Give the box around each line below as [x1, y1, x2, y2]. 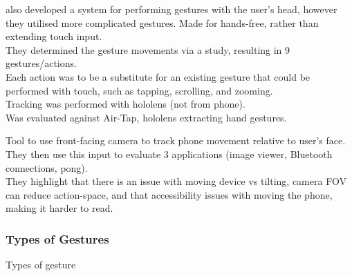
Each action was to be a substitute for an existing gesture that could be [6, 69, 311, 83]
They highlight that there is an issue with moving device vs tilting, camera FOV [6, 174, 346, 188]
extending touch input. [6, 29, 102, 43]
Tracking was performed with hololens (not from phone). [6, 97, 246, 111]
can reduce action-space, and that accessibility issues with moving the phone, [6, 187, 333, 201]
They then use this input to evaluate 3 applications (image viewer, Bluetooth [6, 146, 333, 161]
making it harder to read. [6, 201, 113, 215]
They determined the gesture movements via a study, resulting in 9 [6, 42, 290, 57]
